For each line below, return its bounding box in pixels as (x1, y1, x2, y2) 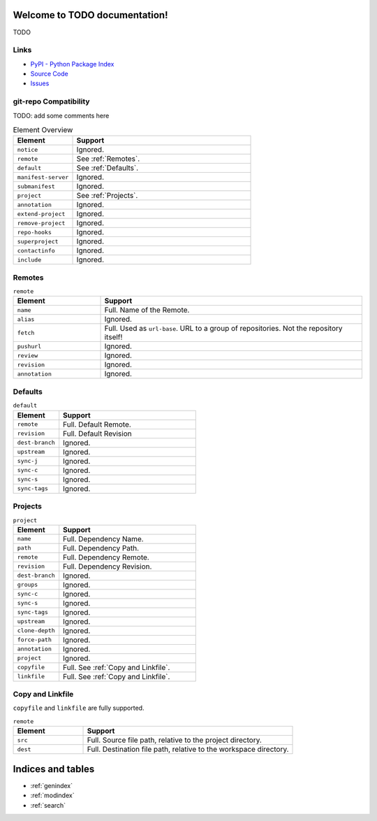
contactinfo (17, 247, 55, 255)
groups (17, 581, 38, 589)
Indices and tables (13, 763, 95, 775)
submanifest (17, 183, 55, 190)
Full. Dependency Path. (63, 543, 140, 552)
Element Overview (13, 125, 73, 135)
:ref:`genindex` (30, 781, 73, 790)
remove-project (17, 219, 66, 227)
